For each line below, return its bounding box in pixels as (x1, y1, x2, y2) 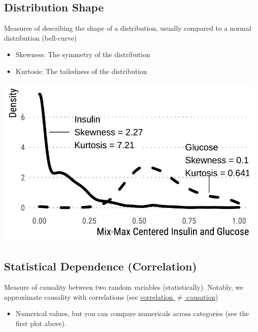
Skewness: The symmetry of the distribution (15, 49, 150, 60)
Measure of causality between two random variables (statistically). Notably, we (4, 282, 244, 292)
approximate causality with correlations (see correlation (4, 291, 173, 302)
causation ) (187, 291, 218, 302)
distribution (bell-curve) (4, 32, 77, 43)
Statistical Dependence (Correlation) (4, 259, 197, 274)
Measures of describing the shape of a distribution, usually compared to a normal (4, 23, 252, 33)
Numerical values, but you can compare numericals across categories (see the (15, 308, 249, 319)
